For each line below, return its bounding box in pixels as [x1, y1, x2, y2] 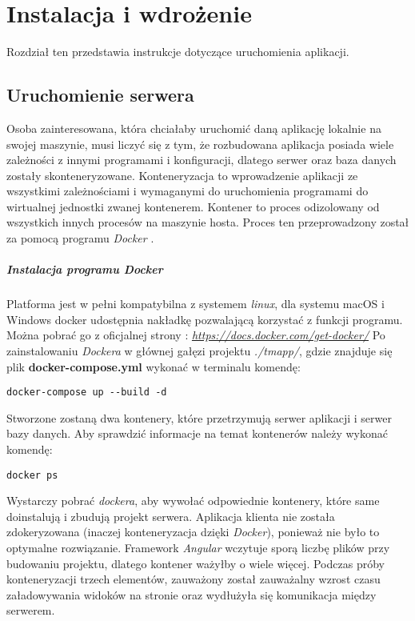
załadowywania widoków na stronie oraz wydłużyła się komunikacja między [6, 586, 377, 603]
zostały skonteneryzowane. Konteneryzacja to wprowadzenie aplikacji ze [6, 166, 358, 183]
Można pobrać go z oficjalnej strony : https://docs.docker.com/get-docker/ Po [6, 327, 385, 343]
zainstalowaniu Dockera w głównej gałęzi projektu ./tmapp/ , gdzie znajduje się [6, 343, 393, 359]
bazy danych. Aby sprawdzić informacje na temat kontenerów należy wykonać [6, 425, 388, 442]
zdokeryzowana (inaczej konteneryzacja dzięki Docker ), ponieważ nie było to [6, 523, 380, 540]
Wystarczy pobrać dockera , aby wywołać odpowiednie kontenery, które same [6, 492, 380, 509]
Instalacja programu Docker [6, 261, 163, 278]
